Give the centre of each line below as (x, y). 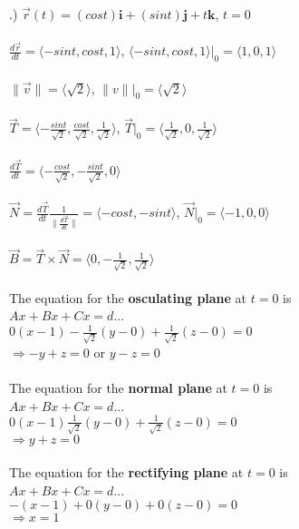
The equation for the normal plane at (118, 388)
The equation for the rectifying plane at (126, 472)
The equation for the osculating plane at (128, 297)
